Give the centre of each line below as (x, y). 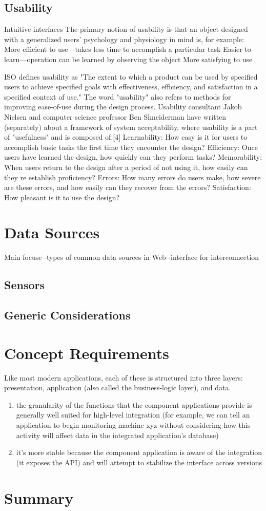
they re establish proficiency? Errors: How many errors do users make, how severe (132, 177)
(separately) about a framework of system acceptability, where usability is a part (131, 127)
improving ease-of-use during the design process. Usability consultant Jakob (123, 107)
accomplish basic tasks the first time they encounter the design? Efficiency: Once (131, 147)
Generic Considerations (67, 315)
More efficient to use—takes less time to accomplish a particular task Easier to (128, 49)
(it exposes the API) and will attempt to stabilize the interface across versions (139, 462)
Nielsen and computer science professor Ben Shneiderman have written (115, 116)
